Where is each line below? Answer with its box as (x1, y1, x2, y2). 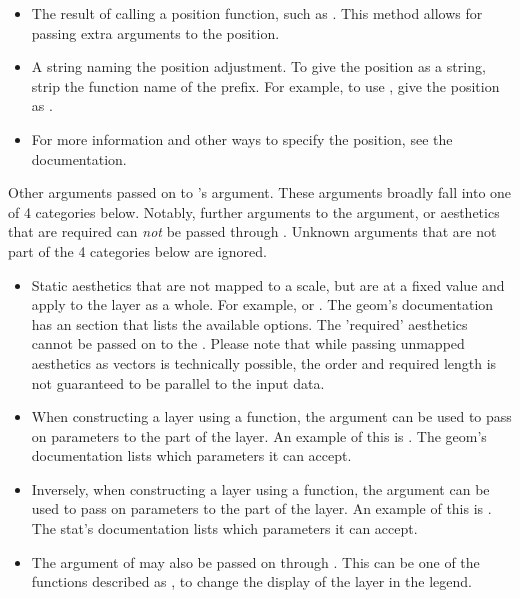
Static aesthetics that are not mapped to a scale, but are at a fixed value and (31, 274, 505, 295)
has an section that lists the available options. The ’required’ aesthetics (31, 313, 468, 334)
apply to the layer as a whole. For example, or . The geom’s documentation (31, 294, 494, 315)
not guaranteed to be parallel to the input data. (31, 372, 325, 393)
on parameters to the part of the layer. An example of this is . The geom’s (31, 425, 487, 446)
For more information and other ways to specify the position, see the (31, 128, 453, 149)
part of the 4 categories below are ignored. (8, 240, 267, 261)
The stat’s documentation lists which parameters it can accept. (31, 518, 418, 539)
